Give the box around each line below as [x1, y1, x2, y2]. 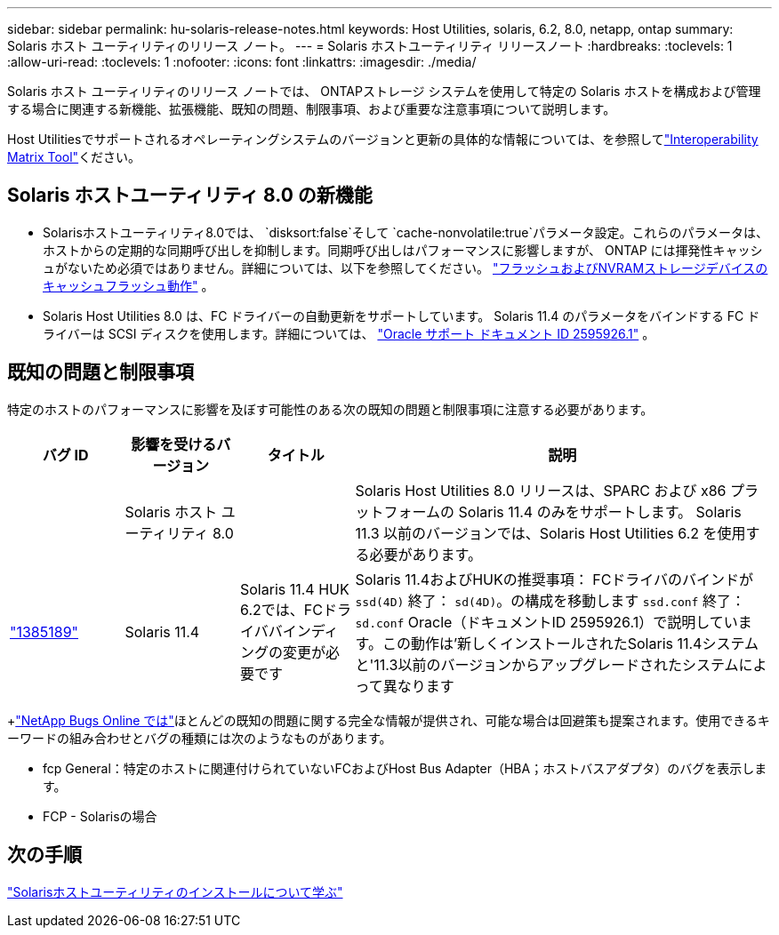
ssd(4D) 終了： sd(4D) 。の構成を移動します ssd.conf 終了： [355, 591, 745, 610]
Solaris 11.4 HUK [240, 579, 349, 598]
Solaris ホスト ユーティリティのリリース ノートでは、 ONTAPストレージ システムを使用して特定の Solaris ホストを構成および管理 [7, 84, 761, 99]
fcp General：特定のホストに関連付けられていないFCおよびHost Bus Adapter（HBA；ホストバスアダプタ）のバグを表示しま [43, 760, 767, 776]
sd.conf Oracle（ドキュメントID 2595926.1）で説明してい [355, 612, 738, 631]
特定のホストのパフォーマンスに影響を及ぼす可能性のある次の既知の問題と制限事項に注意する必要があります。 [7, 401, 654, 417]
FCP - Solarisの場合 [43, 808, 157, 824]
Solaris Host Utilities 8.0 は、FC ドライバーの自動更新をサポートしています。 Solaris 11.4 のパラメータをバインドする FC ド [43, 308, 760, 324]
